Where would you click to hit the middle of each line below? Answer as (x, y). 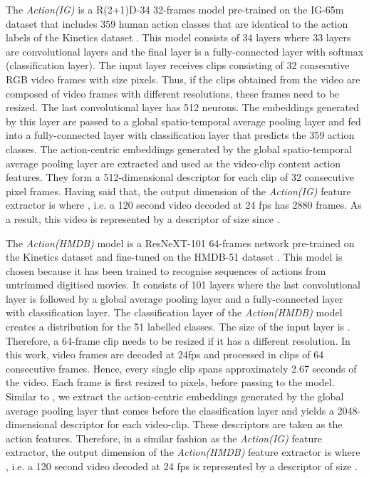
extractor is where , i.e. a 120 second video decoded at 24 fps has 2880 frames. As (184, 205)
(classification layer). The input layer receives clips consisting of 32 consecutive (178, 65)
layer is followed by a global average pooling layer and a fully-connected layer (175, 298)
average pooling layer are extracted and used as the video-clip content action (173, 163)
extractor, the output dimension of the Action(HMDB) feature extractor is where (183, 452)
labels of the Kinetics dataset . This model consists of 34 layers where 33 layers (178, 37)
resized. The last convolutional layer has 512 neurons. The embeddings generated (182, 107)
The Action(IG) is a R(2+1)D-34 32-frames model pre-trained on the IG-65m (175, 9)
